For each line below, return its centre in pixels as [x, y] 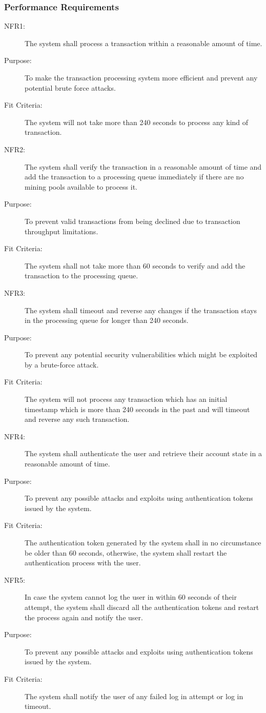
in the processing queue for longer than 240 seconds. [107, 320]
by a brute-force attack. [62, 364]
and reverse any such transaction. [77, 419]
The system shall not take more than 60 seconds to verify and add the [135, 265]
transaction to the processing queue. [81, 276]
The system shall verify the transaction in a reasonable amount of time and [143, 166]
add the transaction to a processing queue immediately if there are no [134, 177]
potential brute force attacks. [70, 87]
